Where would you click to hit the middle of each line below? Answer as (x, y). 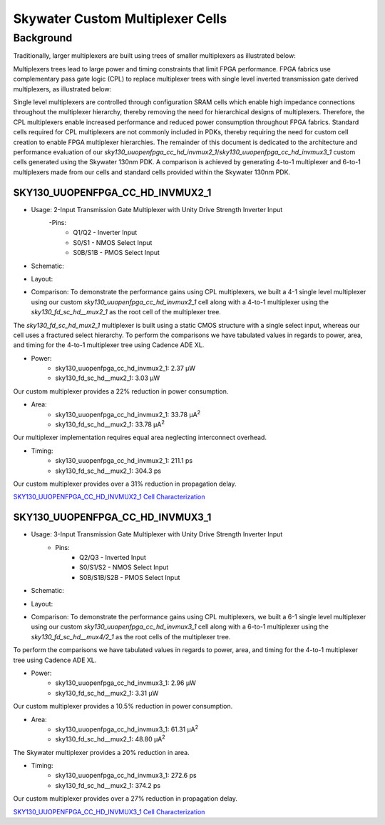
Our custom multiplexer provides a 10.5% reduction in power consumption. (123, 706)
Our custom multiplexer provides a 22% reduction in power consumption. (121, 391)
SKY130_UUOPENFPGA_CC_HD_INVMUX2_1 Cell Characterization (109, 497)
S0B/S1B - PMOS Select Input (117, 253)
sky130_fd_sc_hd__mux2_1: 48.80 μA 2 (110, 739)
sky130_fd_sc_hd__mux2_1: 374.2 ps (108, 785)
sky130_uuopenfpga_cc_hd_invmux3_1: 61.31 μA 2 (127, 729)
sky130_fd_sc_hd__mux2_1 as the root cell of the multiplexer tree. (126, 312)
